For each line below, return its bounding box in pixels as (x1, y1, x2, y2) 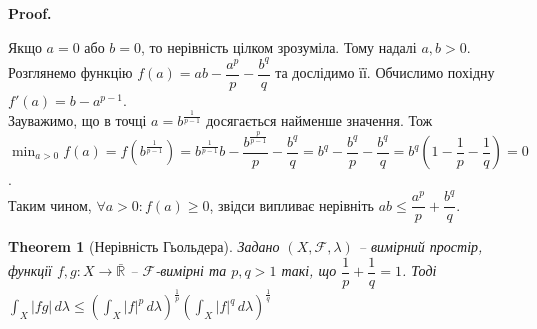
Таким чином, (8, 194, 92, 215)
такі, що (281, 260, 337, 281)
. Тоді (402, 260, 437, 281)
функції (8, 260, 52, 281)
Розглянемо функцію (8, 62, 133, 83)
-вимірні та (155, 260, 227, 281)
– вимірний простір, (358, 236, 483, 257)
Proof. (8, 3, 52, 23)
